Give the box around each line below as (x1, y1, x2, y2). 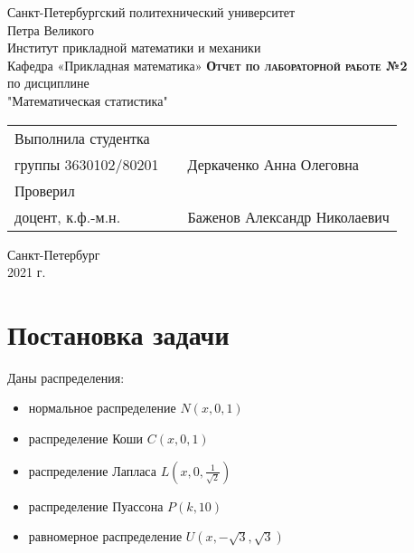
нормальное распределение (28, 398, 176, 417)
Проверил (14, 179, 75, 201)
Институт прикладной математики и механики (7, 38, 261, 57)
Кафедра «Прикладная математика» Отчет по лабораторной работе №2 (7, 55, 408, 74)
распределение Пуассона (28, 496, 164, 515)
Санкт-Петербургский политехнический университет (7, 3, 296, 21)
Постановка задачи (7, 315, 230, 352)
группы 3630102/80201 (14, 153, 159, 175)
